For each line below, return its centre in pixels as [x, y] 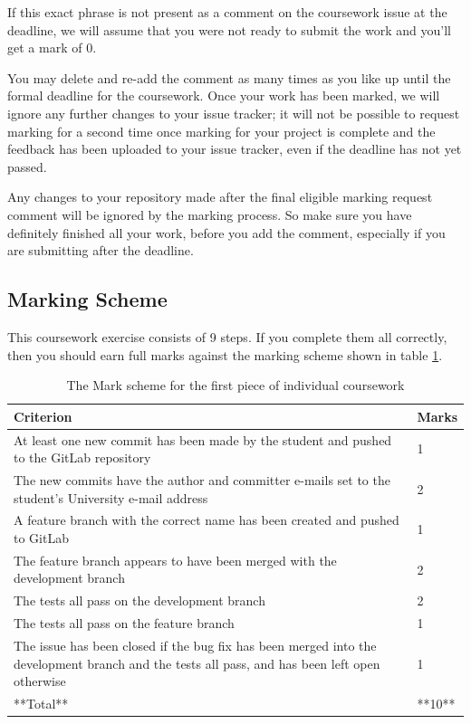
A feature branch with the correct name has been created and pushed [207, 520]
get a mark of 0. [52, 48]
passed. [27, 166]
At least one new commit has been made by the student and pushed [203, 439]
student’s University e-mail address [111, 497]
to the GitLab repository [82, 457]
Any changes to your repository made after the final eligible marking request [220, 197]
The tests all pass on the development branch [139, 600]
